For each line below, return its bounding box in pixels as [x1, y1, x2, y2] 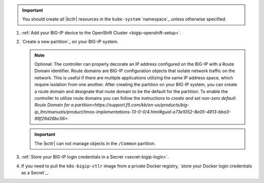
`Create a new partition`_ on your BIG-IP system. [21, 39, 119, 45]
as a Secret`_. [21, 170, 49, 176]
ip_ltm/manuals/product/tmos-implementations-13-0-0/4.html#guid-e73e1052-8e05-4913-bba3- [34, 109, 231, 114]
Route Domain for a [34, 102, 74, 108]
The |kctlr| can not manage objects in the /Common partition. [34, 140, 156, 146]
